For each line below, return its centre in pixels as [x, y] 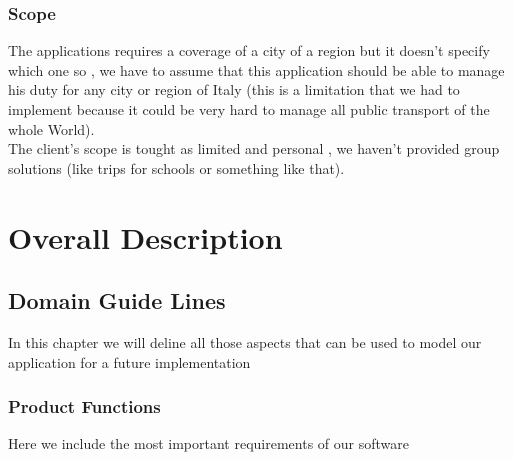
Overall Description [145, 236]
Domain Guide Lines [117, 300]
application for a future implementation [129, 361]
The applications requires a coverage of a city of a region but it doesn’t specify [249, 50]
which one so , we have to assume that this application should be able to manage [256, 69]
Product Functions [84, 406]
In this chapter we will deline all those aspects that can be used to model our [245, 341]
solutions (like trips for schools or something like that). [176, 167]
